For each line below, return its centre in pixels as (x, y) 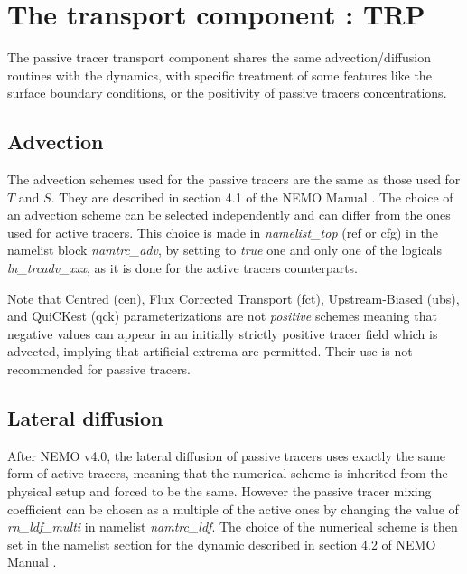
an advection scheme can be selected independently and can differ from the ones (229, 215)
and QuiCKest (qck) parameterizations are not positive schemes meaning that (222, 316)
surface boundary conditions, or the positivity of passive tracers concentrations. (227, 93)
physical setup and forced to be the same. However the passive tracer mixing (219, 491)
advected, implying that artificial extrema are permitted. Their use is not (210, 351)
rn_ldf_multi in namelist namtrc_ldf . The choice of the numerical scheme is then (233, 527)
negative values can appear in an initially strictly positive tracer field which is (223, 333)
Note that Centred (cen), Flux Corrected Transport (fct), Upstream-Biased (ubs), (233, 298)
